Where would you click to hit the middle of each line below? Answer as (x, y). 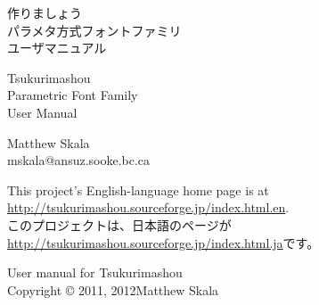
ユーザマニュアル (57, 48)
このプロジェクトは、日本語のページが (119, 224)
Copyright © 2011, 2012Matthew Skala (113, 289)
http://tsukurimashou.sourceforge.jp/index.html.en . (148, 207)
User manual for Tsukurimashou (95, 272)
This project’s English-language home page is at (138, 190)
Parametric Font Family (73, 95)
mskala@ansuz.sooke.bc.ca (79, 160)
